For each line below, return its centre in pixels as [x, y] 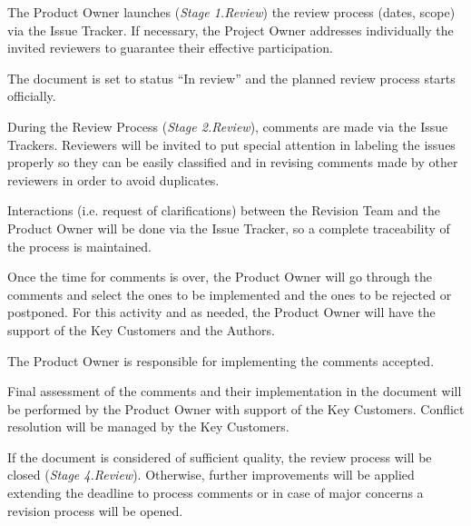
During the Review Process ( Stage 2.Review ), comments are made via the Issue [228, 126]
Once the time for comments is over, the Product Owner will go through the [220, 277]
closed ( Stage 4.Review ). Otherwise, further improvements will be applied [211, 475]
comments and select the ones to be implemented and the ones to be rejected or [230, 294]
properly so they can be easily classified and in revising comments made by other [233, 162]
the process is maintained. [79, 246]
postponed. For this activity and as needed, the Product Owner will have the [221, 312]
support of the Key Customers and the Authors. [141, 329]
